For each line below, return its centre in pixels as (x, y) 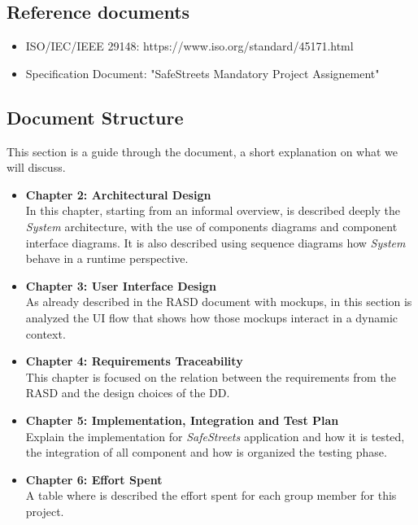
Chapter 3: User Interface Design (121, 285)
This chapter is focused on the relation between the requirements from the (211, 376)
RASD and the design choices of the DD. (128, 393)
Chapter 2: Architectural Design (118, 194)
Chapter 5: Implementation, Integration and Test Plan (182, 420)
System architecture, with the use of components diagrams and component (211, 226)
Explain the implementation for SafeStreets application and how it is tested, (215, 436)
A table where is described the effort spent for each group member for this (211, 495)
